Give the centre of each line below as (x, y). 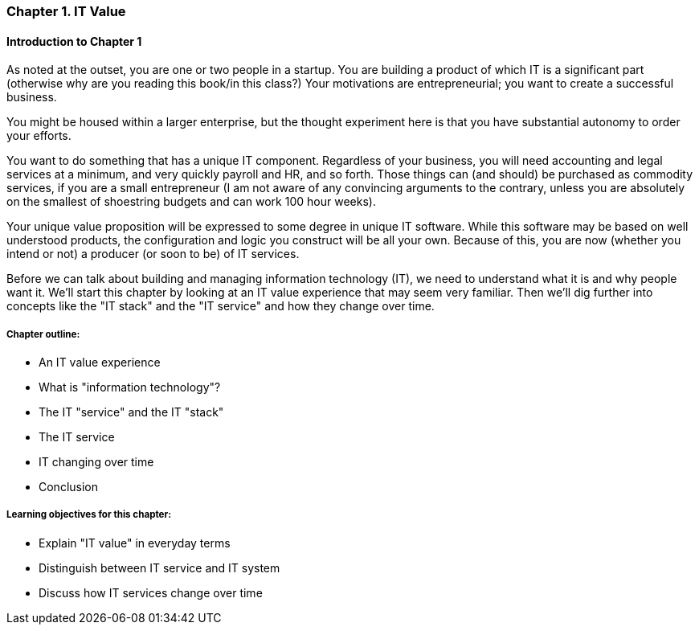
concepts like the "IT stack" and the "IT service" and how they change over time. (221, 306)
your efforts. (39, 136)
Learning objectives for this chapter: (89, 515)
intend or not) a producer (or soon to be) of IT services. (153, 254)
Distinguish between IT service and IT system (159, 567)
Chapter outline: (43, 334)
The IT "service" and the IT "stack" (131, 412)
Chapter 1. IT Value (66, 11)
